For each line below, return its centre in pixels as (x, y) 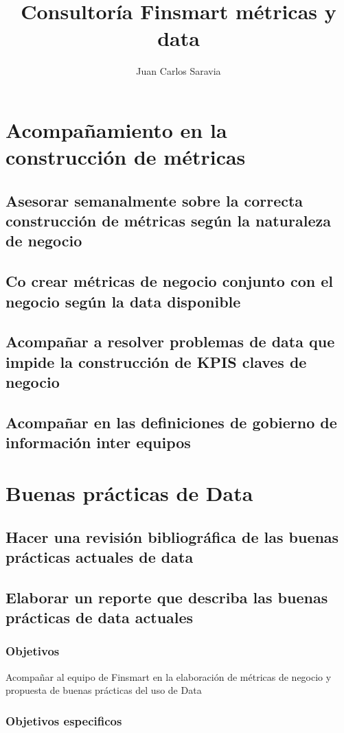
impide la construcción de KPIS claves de (156, 361)
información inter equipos (98, 442)
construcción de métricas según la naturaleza (168, 221)
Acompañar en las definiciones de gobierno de (171, 422)
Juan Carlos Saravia (179, 71)
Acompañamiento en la (116, 129)
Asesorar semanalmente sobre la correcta (154, 200)
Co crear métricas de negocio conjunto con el (170, 281)
